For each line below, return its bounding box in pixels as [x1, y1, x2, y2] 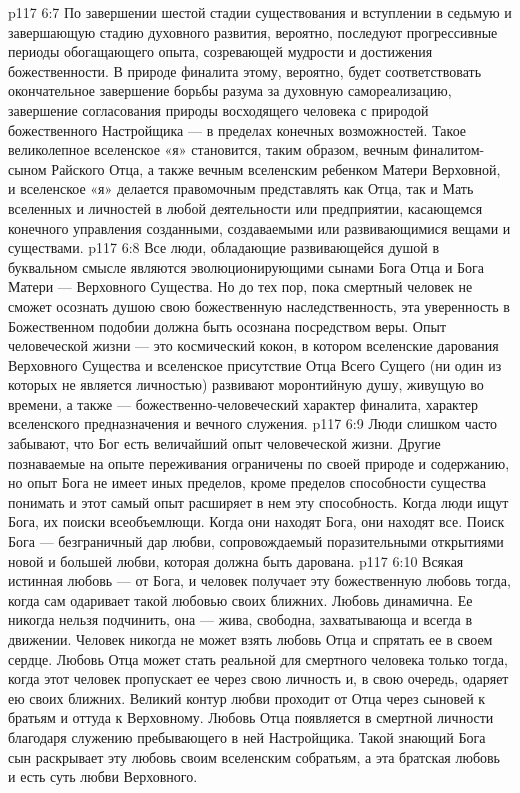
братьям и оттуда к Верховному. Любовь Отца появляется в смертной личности [8, 707, 494, 728]
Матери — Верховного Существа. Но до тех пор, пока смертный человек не [8, 276, 473, 297]
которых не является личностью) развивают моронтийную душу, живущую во [8, 374, 484, 395]
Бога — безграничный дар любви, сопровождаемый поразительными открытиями [8, 531, 504, 552]
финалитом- [413, 139, 485, 160]
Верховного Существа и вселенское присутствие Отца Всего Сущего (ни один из [8, 354, 502, 375]
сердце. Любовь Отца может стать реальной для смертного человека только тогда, [8, 648, 508, 669]
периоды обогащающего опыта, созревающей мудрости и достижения [8, 41, 433, 62]
